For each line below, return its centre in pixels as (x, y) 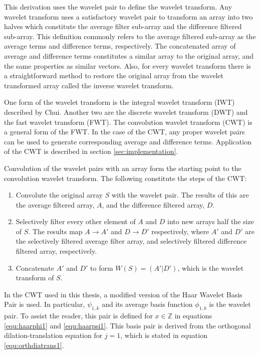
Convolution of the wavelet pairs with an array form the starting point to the (123, 168)
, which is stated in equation (164, 335)
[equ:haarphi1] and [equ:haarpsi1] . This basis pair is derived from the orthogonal (127, 325)
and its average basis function (147, 304)
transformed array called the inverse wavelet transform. (89, 85)
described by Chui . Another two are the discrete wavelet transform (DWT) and (126, 112)
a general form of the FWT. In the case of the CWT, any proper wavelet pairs (124, 132)
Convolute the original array (59, 195)
